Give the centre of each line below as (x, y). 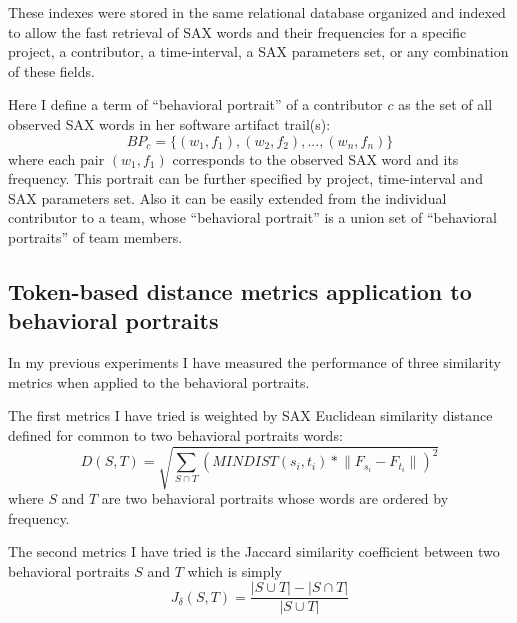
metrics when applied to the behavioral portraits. (159, 381)
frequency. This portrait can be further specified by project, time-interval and (245, 178)
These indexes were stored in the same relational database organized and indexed (257, 12)
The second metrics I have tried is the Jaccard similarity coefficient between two (254, 551)
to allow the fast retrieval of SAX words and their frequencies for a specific (237, 31)
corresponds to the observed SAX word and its (315, 158)
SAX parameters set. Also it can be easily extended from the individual (227, 197)
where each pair (56, 158)
